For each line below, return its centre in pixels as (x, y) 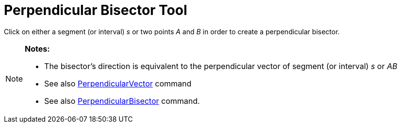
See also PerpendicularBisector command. (122, 101)
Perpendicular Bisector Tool (96, 10)
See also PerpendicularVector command (118, 83)
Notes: (37, 49)
